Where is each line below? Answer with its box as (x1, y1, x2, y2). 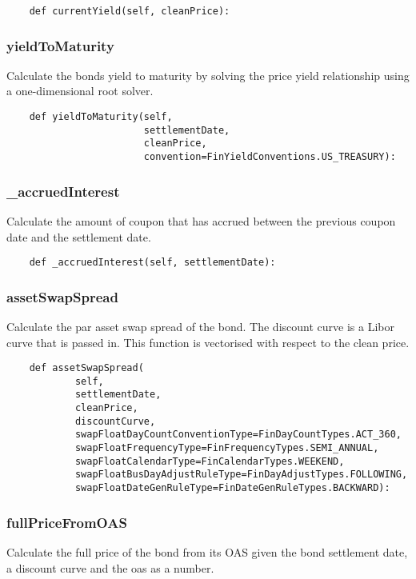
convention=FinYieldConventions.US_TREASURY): (143, 151, 396, 163)
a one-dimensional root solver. (6, 82, 154, 99)
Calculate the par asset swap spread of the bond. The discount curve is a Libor (6, 317, 394, 334)
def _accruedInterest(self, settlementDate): (29, 257, 276, 269)
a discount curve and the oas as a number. (6, 559, 214, 576)
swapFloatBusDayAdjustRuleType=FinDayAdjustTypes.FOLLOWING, (74, 469, 408, 481)
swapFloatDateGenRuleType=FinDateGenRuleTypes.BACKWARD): (74, 482, 390, 494)
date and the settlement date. (6, 228, 151, 245)
